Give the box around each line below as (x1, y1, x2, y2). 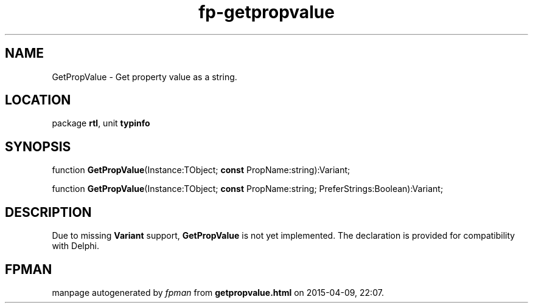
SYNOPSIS (5, 139, 71, 154)
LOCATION (5, 92, 71, 108)
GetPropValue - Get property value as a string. (52, 71, 237, 82)
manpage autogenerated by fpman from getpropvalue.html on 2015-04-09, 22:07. (52, 287, 384, 298)
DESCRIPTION (5, 204, 92, 220)
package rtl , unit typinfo (52, 118, 150, 129)
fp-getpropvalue (198, 2, 335, 22)
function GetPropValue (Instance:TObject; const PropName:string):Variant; (52, 165, 350, 176)
